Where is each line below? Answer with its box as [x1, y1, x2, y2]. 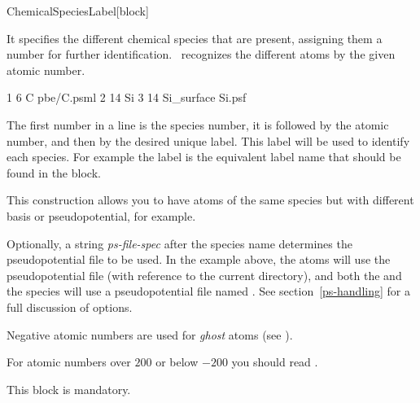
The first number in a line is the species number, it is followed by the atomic [7, 116, 389, 133]
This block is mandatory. [7, 380, 131, 397]
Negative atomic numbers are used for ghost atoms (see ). [7, 326, 293, 343]
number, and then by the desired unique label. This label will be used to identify [7, 132, 410, 149]
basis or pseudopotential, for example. [7, 207, 196, 224]
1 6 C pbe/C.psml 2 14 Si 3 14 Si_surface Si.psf [7, 89, 247, 106]
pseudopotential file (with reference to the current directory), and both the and [7, 266, 402, 283]
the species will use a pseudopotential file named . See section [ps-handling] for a [7, 283, 410, 300]
